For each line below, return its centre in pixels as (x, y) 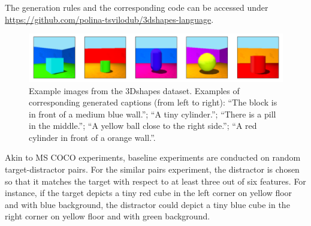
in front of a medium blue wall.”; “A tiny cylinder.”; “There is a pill (153, 114)
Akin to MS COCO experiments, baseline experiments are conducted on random (153, 157)
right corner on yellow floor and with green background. (108, 216)
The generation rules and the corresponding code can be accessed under (137, 7)
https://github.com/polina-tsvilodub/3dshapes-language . (109, 19)
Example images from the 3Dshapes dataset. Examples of (134, 90)
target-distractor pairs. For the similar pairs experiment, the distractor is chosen (152, 169)
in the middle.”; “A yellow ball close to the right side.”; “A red (143, 126)
